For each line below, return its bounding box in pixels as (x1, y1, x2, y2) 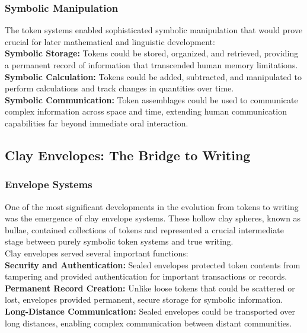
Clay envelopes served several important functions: (5, 246, 188, 259)
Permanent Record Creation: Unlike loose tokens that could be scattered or (5, 281, 295, 294)
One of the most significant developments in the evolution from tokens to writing (5, 200, 299, 213)
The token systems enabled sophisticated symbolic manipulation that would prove (5, 24, 303, 36)
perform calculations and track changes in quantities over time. (5, 82, 234, 94)
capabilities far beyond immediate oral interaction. (5, 116, 188, 129)
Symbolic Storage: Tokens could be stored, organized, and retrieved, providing (5, 47, 299, 59)
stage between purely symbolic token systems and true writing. (5, 235, 234, 248)
